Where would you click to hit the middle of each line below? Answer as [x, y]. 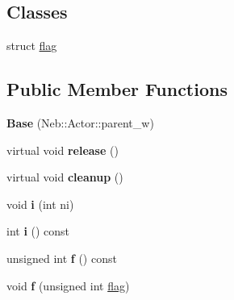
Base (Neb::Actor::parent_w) [80, 123]
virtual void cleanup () [65, 177]
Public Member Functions [117, 89]
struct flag [32, 46]
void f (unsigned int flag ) [68, 285]
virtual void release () [63, 150]
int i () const [38, 231]
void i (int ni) [40, 204]
